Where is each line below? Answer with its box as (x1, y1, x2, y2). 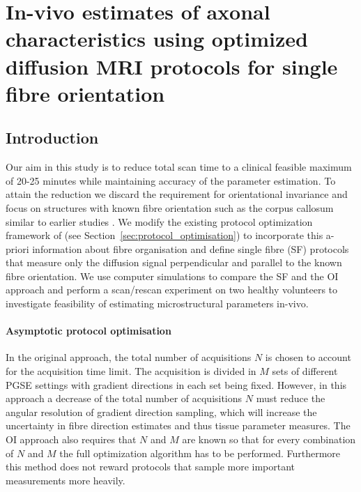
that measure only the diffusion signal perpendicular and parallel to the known (6, 255, 342, 270)
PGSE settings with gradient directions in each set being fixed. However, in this (6, 377, 347, 392)
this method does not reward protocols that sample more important (6, 459, 295, 474)
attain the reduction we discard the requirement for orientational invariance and (6, 187, 348, 201)
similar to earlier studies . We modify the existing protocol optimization (6, 214, 313, 229)
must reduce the (256, 391, 325, 406)
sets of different (272, 364, 338, 378)
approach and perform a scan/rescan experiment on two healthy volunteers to (6, 282, 338, 297)
